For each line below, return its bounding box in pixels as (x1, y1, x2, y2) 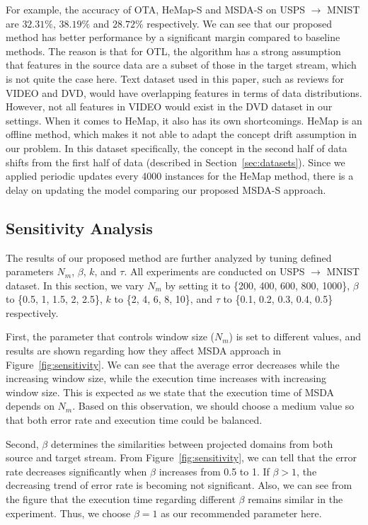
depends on (6, 398, 54, 413)
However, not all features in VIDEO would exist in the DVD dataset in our (6, 99, 333, 114)
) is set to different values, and (229, 329, 362, 344)
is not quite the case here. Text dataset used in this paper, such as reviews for (6, 71, 344, 86)
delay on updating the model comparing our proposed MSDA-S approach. (6, 182, 326, 197)
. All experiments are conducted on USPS (124, 264, 305, 279)
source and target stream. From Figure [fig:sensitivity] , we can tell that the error (6, 450, 357, 465)
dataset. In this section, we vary (6, 277, 144, 292)
